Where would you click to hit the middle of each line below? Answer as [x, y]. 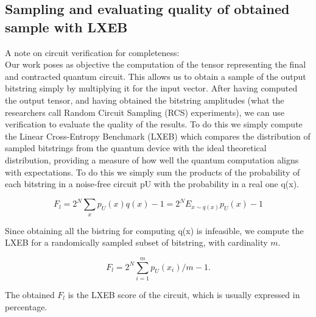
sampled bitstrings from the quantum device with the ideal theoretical [136, 148]
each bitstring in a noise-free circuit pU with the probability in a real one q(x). [152, 184]
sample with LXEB [66, 27]
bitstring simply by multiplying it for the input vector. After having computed [151, 88]
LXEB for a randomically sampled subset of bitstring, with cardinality [136, 242]
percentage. [26, 306]
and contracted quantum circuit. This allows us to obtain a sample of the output [156, 76]
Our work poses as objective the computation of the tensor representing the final [156, 64]
